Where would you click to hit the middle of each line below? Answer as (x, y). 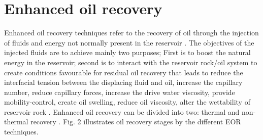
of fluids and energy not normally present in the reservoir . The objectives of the (129, 42)
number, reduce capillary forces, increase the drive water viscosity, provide (120, 92)
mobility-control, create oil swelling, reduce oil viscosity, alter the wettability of (127, 102)
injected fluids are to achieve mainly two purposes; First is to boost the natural (127, 52)
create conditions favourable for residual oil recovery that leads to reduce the (124, 72)
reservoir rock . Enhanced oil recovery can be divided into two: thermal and (122, 111)
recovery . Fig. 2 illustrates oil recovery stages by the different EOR (136, 122)
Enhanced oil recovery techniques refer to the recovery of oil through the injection (131, 33)
